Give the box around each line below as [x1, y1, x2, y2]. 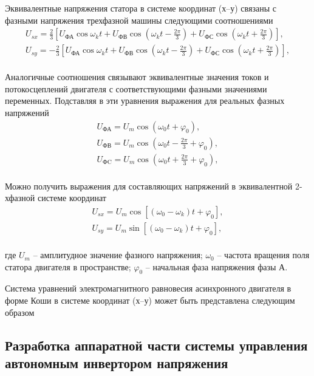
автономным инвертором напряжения [5, 354, 228, 372]
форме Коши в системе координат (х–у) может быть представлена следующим [5, 294, 295, 307]
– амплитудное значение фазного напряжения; [33, 248, 203, 261]
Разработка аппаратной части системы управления [5, 335, 308, 354]
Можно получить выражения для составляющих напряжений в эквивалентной [5, 179, 293, 192]
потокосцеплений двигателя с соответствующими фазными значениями [5, 82, 267, 95]
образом [5, 306, 35, 318]
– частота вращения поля [217, 248, 310, 261]
